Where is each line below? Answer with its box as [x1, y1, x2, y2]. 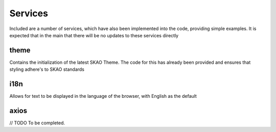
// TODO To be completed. [9, 120, 65, 126]
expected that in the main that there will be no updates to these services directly [9, 32, 179, 38]
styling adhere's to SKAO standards [9, 66, 84, 72]
